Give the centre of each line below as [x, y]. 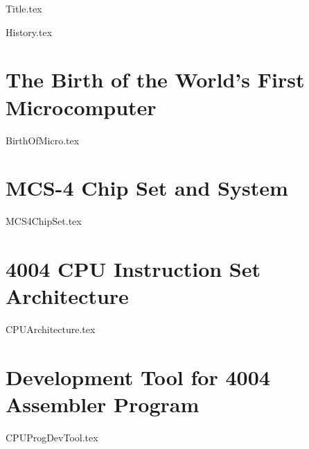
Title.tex [24, 8]
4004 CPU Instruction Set [133, 269]
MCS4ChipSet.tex [44, 221]
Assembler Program [103, 404]
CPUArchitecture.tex [51, 329]
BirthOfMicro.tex [43, 140]
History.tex [29, 32]
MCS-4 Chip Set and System [147, 188]
